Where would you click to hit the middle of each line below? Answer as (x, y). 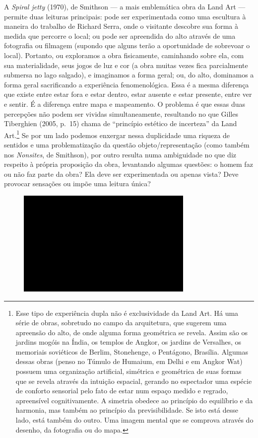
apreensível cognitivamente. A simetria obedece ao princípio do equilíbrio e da (134, 400)
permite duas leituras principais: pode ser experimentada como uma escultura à (125, 16)
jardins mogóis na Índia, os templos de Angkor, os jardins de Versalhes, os (129, 342)
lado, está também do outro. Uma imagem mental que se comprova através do (134, 420)
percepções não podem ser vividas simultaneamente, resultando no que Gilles (121, 113)
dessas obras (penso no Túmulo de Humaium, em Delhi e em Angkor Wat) (129, 361)
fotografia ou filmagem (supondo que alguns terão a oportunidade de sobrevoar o (127, 45)
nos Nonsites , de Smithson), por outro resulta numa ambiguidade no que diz (120, 154)
